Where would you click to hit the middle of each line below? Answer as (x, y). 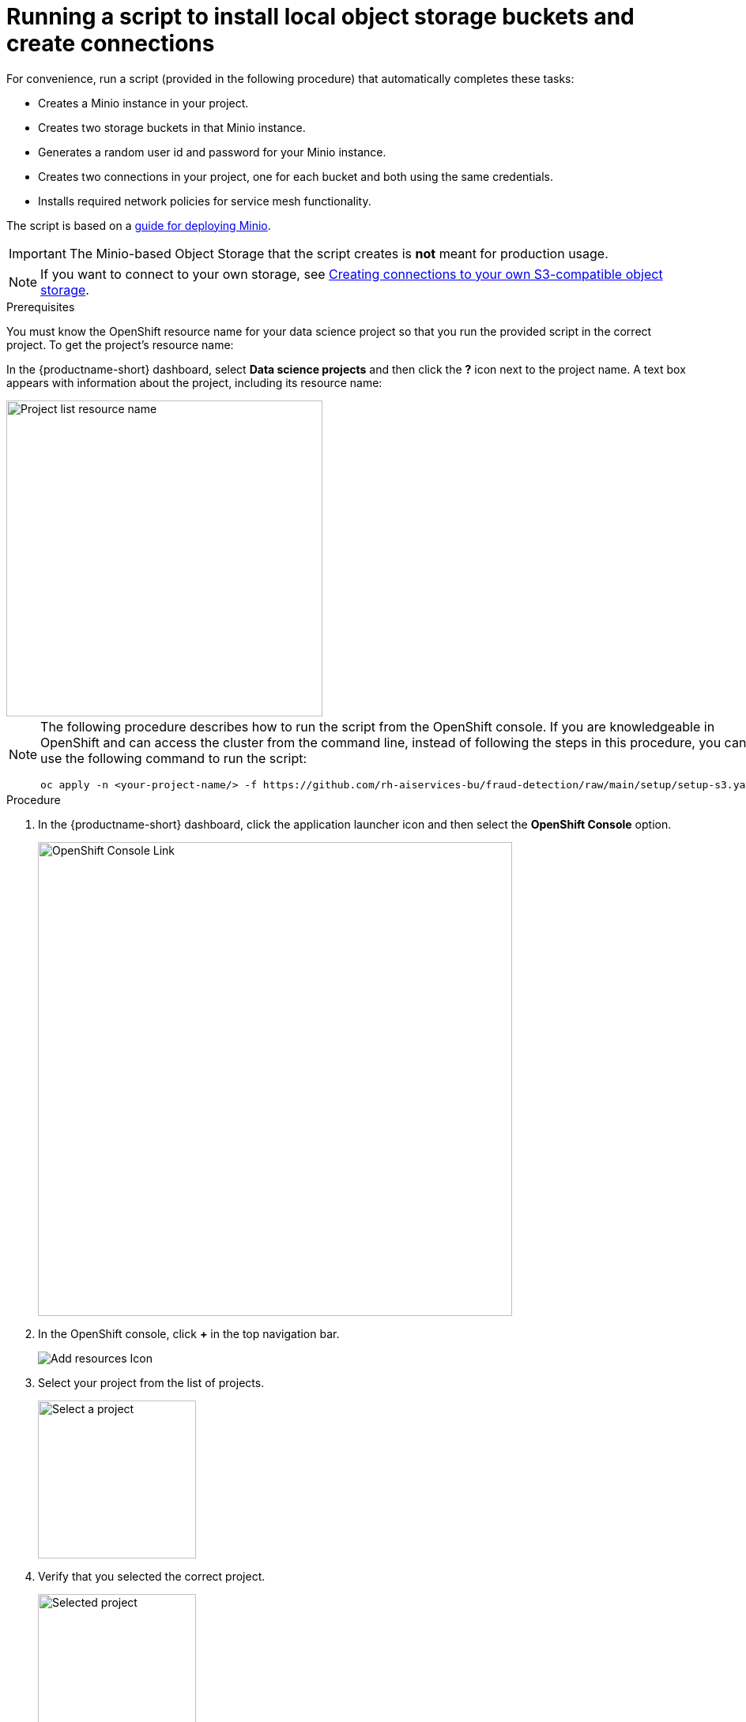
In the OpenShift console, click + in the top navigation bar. (189, 1333)
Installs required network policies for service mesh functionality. (205, 201)
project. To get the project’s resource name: (120, 344)
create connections (111, 43)
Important (38, 253)
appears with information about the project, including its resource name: (194, 382)
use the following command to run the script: (174, 758)
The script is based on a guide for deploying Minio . (139, 225)
